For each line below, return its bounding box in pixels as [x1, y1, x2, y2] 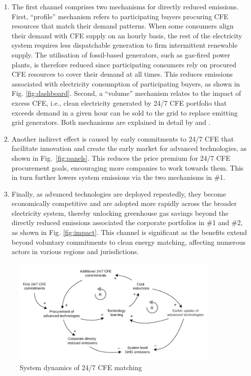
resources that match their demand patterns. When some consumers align [11, 21, 234, 31]
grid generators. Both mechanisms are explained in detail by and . [11, 117, 211, 127]
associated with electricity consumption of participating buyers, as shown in [11, 78, 240, 88]
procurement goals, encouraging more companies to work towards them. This [11, 162, 244, 173]
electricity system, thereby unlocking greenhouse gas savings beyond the [11, 207, 228, 218]
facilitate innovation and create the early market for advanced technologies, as [11, 143, 247, 153]
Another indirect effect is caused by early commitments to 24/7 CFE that [11, 133, 234, 144]
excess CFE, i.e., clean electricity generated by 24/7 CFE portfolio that [11, 97, 227, 108]
